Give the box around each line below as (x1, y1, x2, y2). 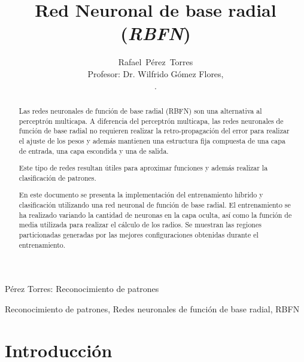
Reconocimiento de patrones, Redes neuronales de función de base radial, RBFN (5, 302, 300, 315)
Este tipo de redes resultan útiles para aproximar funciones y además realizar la (19, 163, 268, 173)
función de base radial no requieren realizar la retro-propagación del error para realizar (19, 126, 290, 136)
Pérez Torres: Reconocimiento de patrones (5, 282, 159, 295)
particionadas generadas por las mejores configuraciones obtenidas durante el (19, 229, 259, 239)
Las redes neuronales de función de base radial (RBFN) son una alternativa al (19, 105, 262, 115)
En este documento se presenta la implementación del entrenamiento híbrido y (19, 190, 263, 200)
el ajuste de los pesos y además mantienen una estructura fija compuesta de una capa (19, 135, 285, 145)
